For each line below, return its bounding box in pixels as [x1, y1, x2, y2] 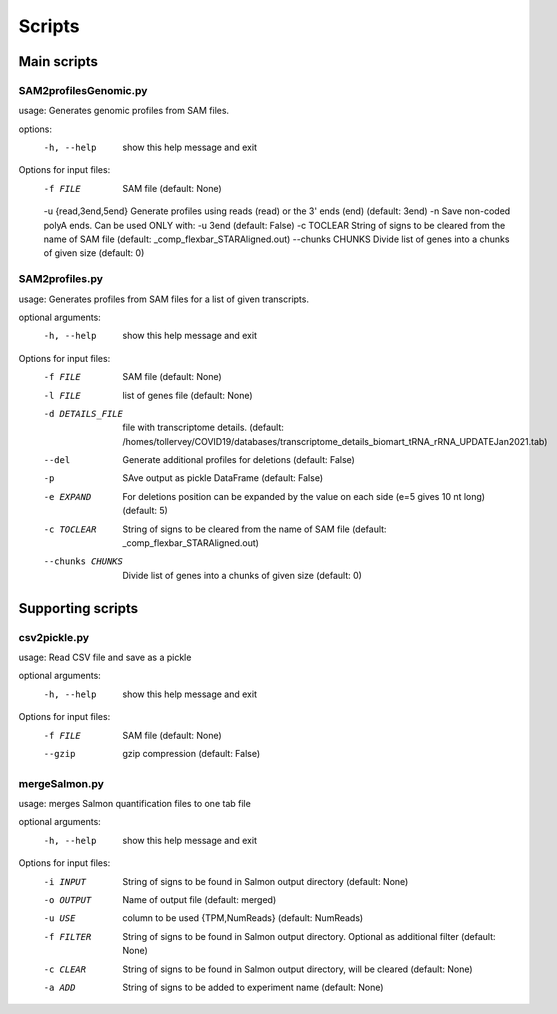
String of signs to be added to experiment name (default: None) [122, 981, 384, 993]
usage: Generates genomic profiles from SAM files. [18, 105, 230, 117]
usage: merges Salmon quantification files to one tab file [18, 798, 252, 810]
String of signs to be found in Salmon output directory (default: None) [122, 875, 409, 887]
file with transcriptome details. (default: [122, 421, 285, 434]
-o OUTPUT [43, 895, 92, 906]
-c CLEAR [43, 963, 87, 975]
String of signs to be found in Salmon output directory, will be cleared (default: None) [122, 963, 474, 975]
